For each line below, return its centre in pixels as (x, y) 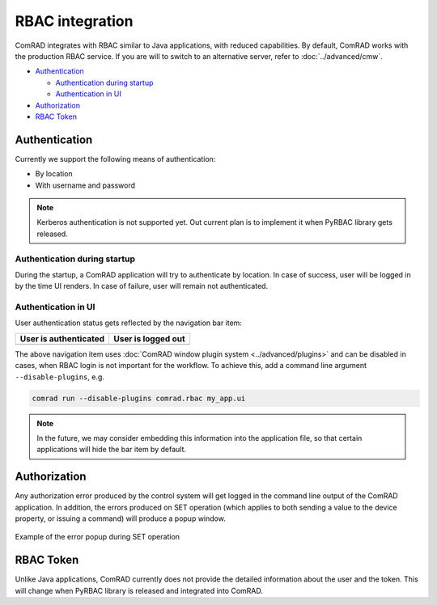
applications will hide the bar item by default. (111, 450)
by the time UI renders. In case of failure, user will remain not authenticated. (142, 286)
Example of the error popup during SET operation (98, 537)
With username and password (85, 185)
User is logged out (149, 338)
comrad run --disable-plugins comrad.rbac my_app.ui (139, 398)
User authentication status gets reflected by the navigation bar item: (129, 323)
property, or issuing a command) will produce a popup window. (120, 518)
